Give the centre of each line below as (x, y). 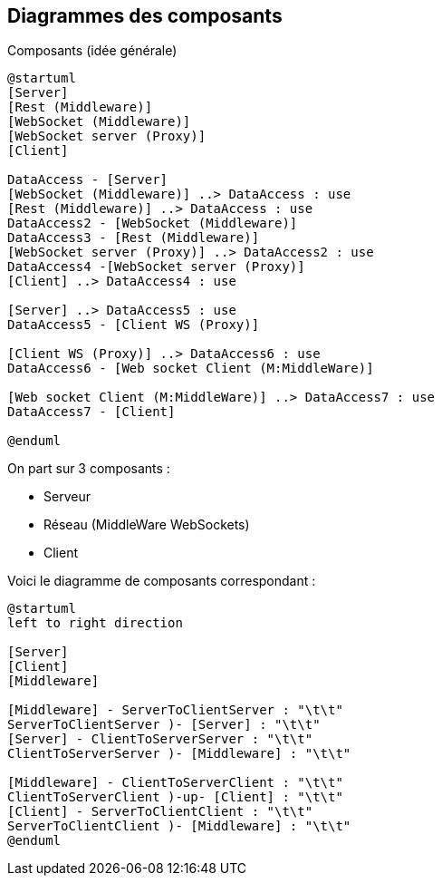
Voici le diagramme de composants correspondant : (162, 581)
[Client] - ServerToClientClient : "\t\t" (160, 812)
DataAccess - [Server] (88, 180)
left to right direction (95, 623)
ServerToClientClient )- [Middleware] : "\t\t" (179, 826)
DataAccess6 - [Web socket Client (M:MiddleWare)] (191, 369)
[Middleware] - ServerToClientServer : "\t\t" (175, 710)
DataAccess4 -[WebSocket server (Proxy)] (156, 267)
